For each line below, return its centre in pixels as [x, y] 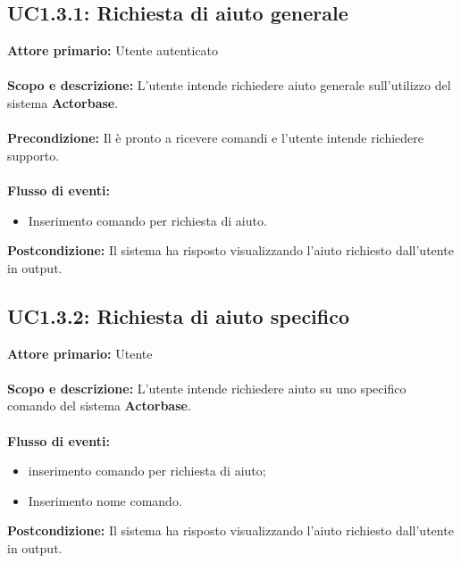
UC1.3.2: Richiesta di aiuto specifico [179, 315]
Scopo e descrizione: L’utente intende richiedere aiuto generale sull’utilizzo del [229, 85]
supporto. [34, 155]
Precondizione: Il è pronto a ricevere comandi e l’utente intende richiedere [216, 138]
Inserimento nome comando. [105, 500]
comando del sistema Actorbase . [99, 406]
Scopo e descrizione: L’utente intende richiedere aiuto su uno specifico [207, 388]
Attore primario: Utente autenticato [113, 50]
